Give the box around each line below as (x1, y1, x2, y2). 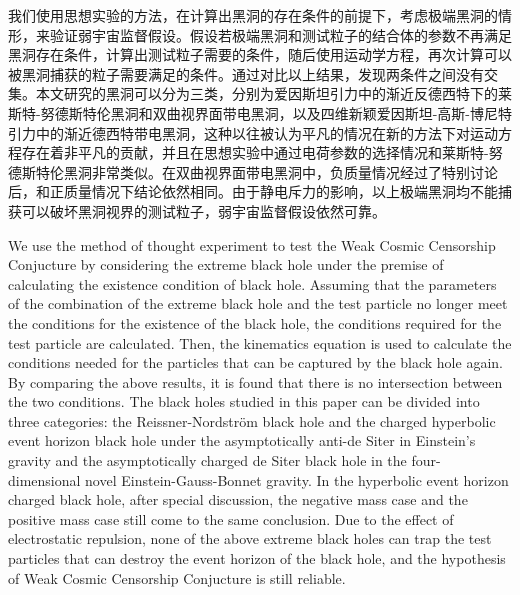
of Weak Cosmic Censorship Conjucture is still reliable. (8, 567, 346, 588)
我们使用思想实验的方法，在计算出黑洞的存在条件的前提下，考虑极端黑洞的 (8, 5, 498, 25)
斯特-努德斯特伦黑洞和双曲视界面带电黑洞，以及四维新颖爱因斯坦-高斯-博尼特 (8, 102, 512, 123)
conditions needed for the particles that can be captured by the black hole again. (8, 352, 503, 373)
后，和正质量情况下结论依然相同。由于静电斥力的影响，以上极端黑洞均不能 (8, 181, 498, 202)
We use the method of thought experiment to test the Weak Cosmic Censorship (8, 234, 496, 255)
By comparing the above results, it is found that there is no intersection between (8, 371, 503, 392)
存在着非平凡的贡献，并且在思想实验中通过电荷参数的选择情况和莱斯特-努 (21, 142, 503, 163)
